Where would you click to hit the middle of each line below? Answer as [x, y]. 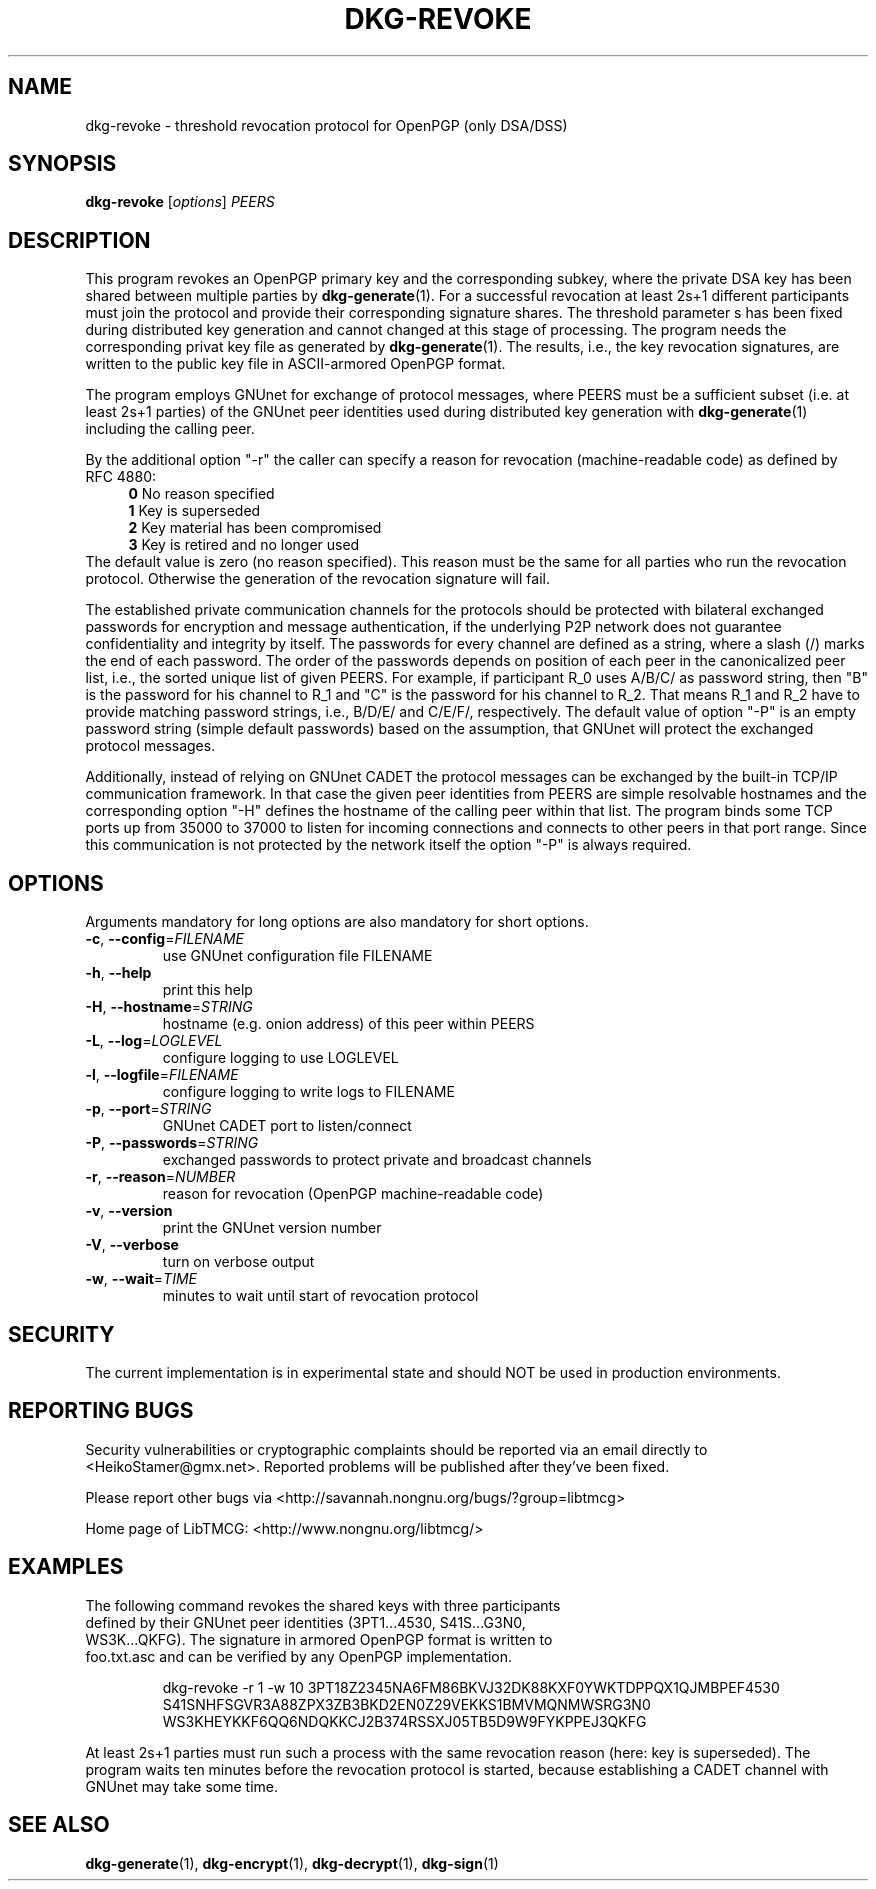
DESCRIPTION [79, 240]
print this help [207, 990]
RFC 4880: [121, 477]
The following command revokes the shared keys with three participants [323, 1605]
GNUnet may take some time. [182, 1786]
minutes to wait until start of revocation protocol [320, 1296]
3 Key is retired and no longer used [244, 545]
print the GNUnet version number [272, 1228]
